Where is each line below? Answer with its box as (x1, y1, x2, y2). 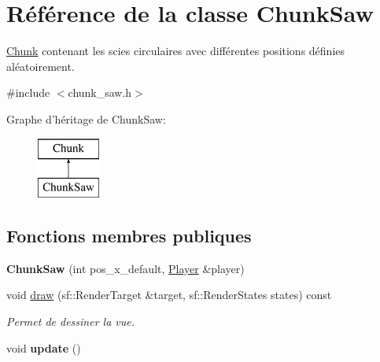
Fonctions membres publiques (6, 223, 252, 248)
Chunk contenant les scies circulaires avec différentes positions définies (6, 42, 345, 59)
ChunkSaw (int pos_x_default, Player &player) (6, 260, 245, 276)
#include (6, 84, 50, 101)
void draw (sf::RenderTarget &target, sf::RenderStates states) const (6, 286, 332, 303)
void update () (6, 339, 81, 356)
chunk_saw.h (68, 84, 132, 101)
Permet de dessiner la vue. (6, 313, 135, 330)
